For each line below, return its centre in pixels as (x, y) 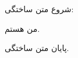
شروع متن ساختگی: (39, 9)
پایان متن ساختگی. (37, 48)
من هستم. (22, 28)
